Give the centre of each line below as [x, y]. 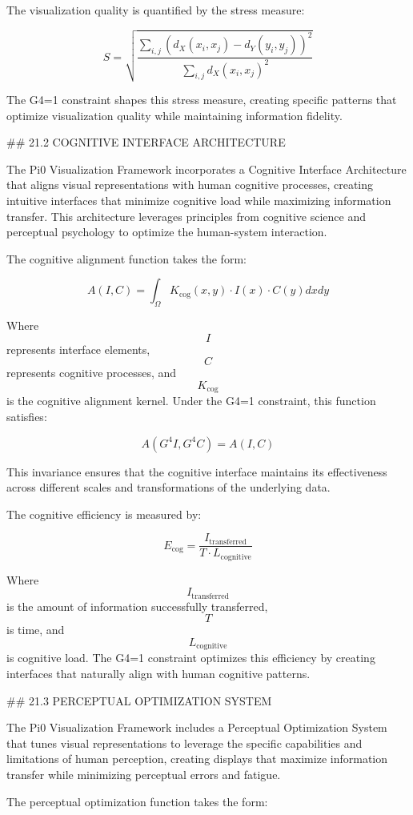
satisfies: [27, 416]
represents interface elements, [78, 349]
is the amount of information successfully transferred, [137, 606]
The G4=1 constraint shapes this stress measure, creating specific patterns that [202, 99]
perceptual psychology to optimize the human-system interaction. [167, 232]
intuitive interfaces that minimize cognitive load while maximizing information [199, 200]
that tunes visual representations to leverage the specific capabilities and [184, 743]
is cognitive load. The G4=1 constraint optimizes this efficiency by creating [191, 658]
